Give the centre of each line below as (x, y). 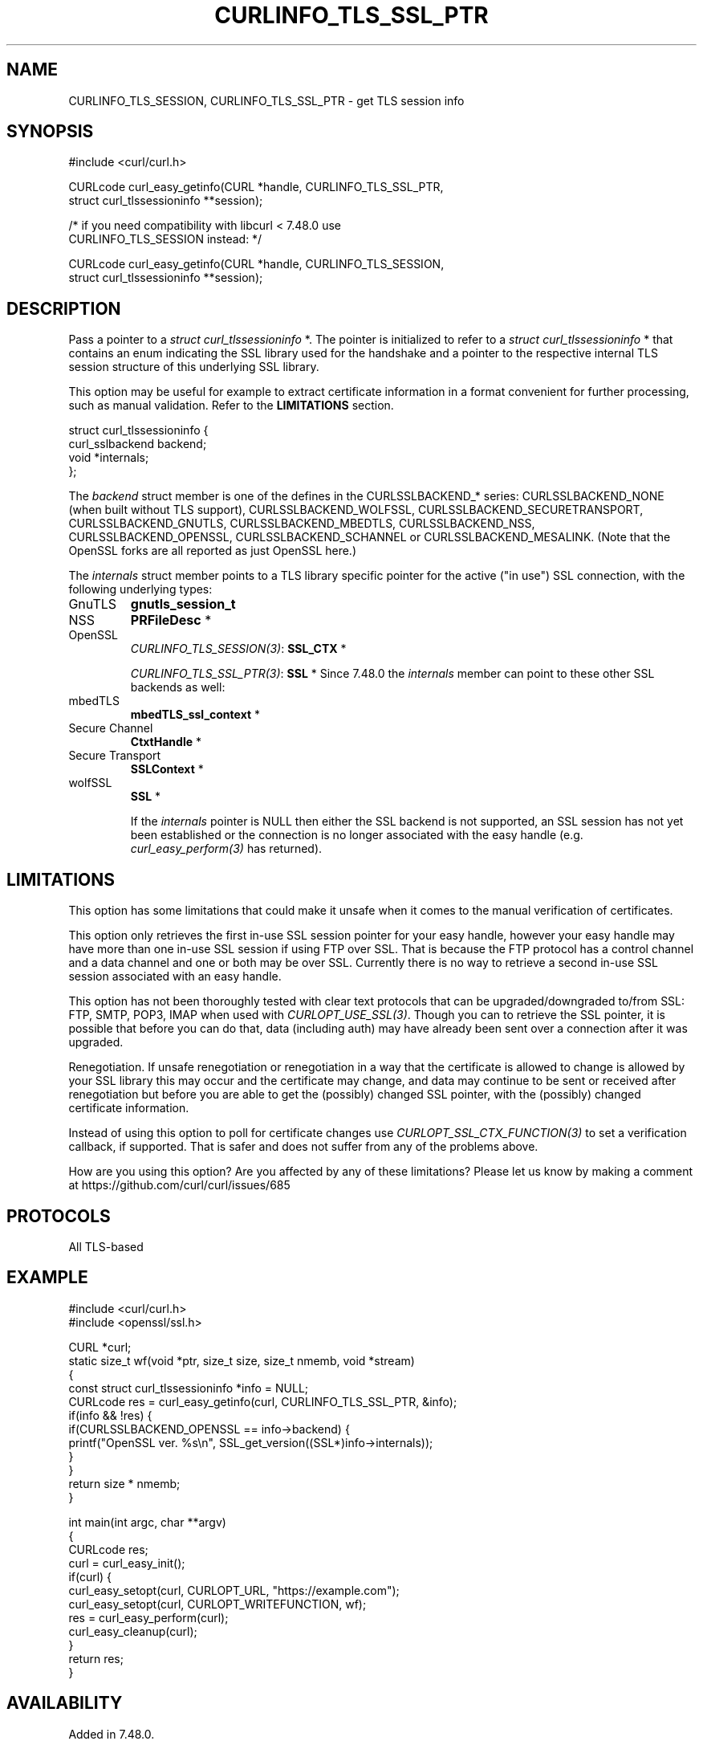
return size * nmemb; (124, 1483)
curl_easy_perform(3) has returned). (226, 849)
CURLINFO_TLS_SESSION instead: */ (165, 239)
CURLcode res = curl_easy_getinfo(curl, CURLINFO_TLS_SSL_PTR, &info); (263, 1401)
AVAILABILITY (65, 1703)
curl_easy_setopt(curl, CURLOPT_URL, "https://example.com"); (234, 1590)
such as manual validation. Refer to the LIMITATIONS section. (231, 406)
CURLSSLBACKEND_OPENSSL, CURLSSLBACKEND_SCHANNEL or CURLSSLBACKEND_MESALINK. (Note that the (370, 537)
